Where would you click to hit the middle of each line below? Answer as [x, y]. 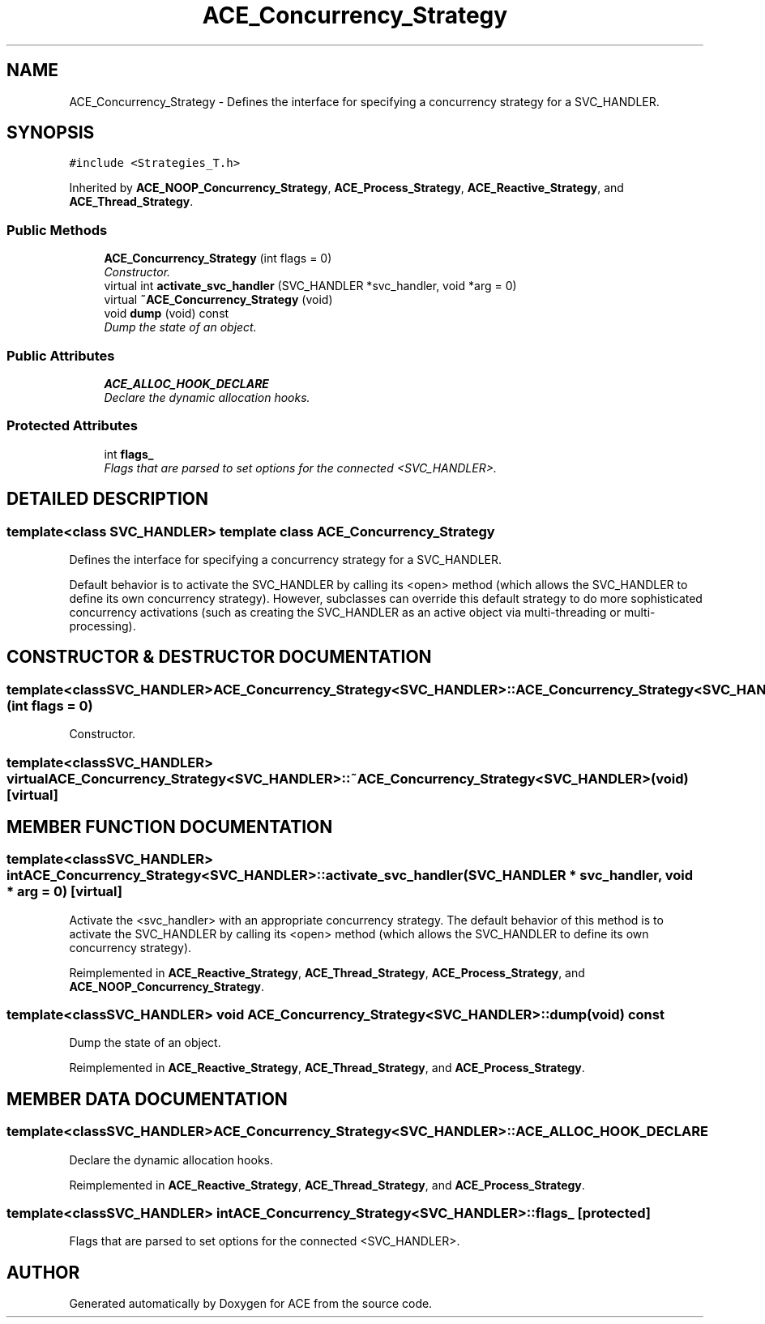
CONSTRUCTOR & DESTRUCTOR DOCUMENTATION [219, 657]
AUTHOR [43, 1272]
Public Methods [57, 230]
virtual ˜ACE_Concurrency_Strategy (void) [218, 300]
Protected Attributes [72, 426]
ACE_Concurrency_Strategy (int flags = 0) [218, 258]
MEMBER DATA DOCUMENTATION [147, 1099]
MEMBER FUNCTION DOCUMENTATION [170, 826]
